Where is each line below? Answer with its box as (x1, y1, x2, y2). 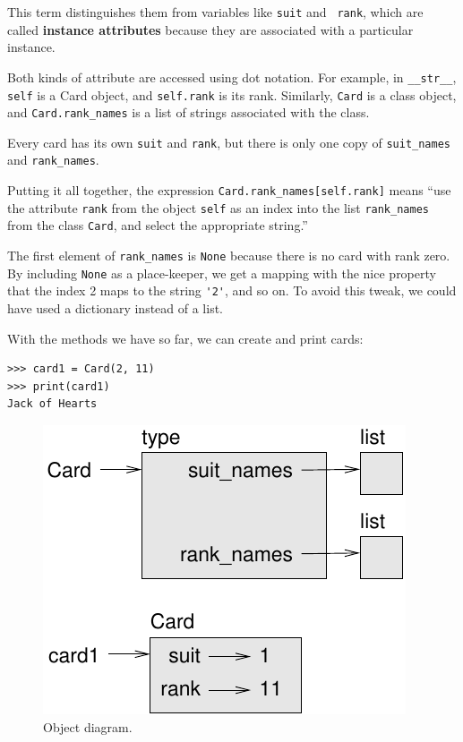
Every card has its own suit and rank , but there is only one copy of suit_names (7, 132, 450, 151)
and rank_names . (7, 150, 99, 169)
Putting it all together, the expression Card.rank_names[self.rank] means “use (7, 181, 451, 200)
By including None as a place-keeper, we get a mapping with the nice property (7, 263, 436, 282)
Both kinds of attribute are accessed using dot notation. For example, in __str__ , (7, 67, 457, 86)
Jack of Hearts (7, 397, 98, 411)
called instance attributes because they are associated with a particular (7, 20, 414, 38)
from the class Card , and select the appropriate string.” (7, 216, 308, 235)
